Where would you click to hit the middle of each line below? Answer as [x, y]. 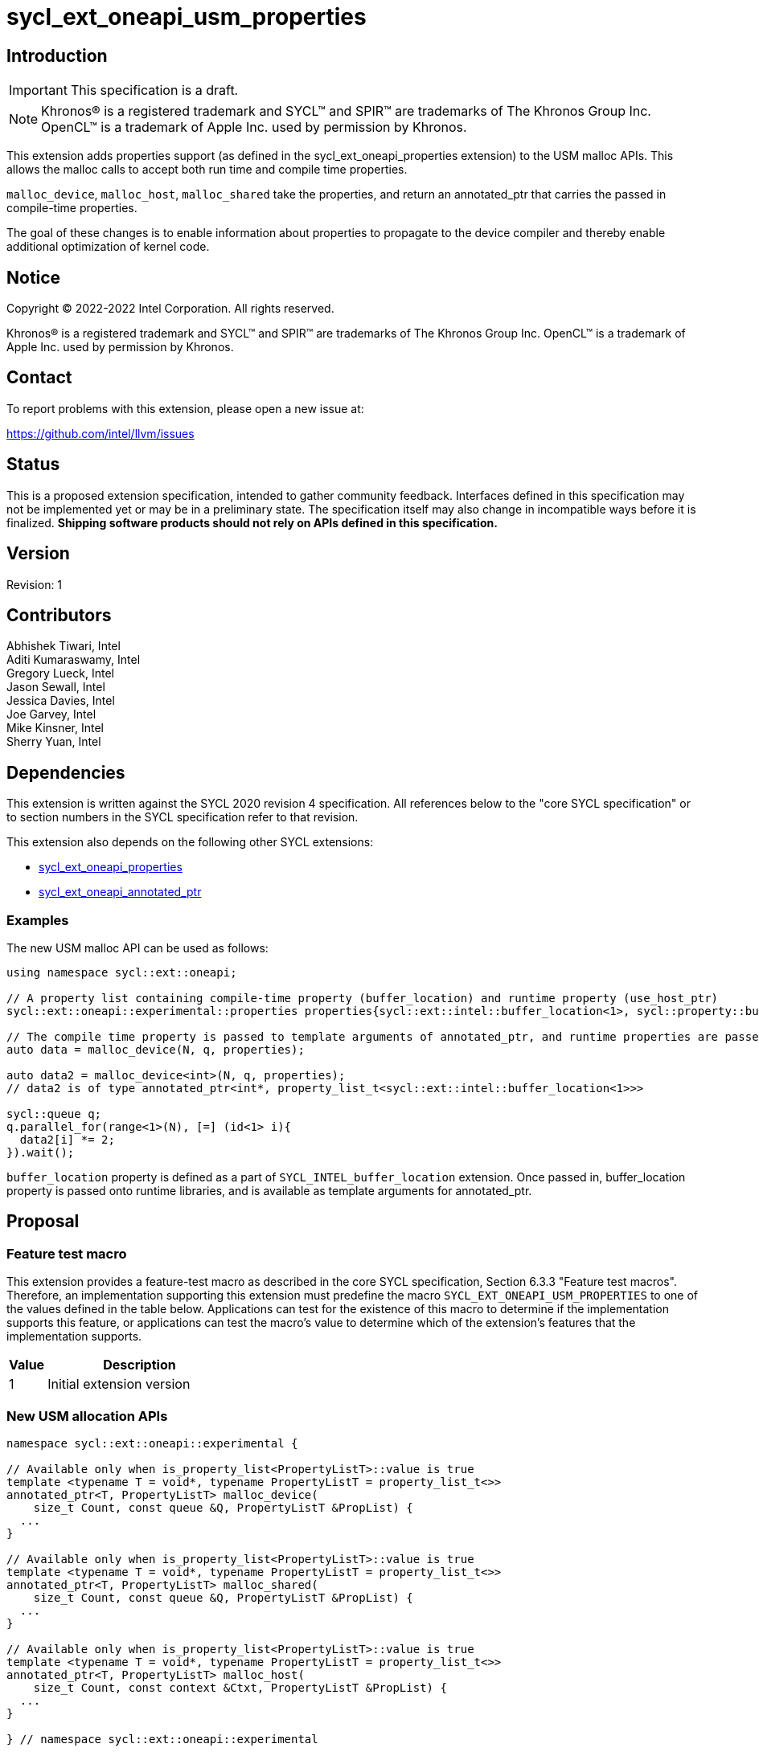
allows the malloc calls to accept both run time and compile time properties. [207, 170]
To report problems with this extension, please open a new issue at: [185, 408]
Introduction [57, 55]
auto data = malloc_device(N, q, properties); [156, 1049]
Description [139, 1365]
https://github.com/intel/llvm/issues [101, 433]
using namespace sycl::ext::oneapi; [122, 972]
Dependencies [66, 772]
